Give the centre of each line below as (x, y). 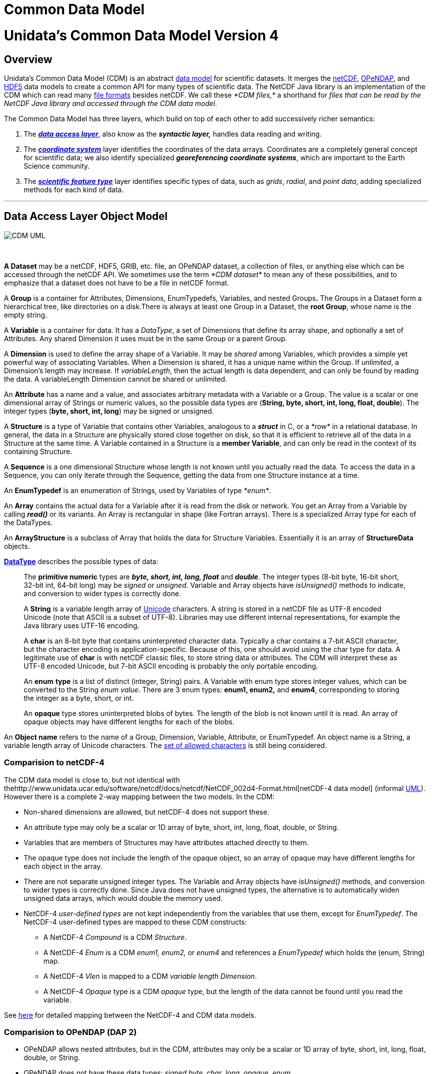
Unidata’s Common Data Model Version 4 (141, 35)
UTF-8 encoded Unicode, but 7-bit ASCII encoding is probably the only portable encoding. (171, 666)
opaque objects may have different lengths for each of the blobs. (129, 721)
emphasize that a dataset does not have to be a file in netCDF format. (117, 283)
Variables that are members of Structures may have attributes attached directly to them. (166, 842)
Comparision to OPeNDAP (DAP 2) (71, 1032)
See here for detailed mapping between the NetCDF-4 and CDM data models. (130, 1015)
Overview (28, 59)
